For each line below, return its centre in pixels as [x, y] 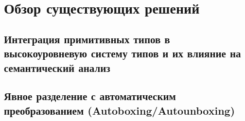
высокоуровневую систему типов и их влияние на [122, 53]
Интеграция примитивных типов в [87, 39]
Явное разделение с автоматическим [90, 96]
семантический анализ [57, 67]
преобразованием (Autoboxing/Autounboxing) [120, 110]
